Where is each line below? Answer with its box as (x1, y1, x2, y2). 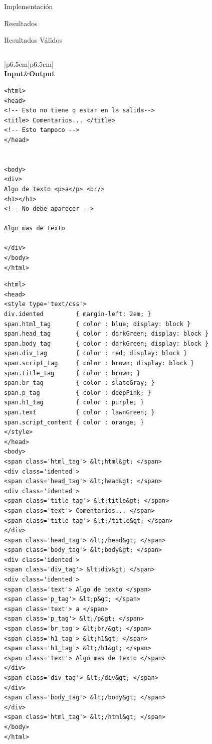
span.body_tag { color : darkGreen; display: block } (4, 340, 209, 347)
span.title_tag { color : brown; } (4, 369, 141, 377)
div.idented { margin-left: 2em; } (4, 311, 151, 318)
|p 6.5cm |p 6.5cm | (4, 58, 54, 69)
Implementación (4, 1, 53, 11)
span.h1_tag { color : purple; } (4, 399, 144, 406)
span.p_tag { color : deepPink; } (4, 389, 151, 396)
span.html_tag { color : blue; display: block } (4, 320, 191, 328)
